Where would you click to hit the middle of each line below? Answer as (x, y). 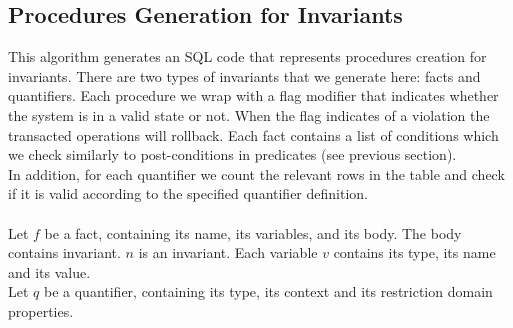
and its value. (49, 271)
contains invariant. (64, 252)
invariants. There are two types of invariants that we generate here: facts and (244, 75)
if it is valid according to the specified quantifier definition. (188, 193)
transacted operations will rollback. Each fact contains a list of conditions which (253, 134)
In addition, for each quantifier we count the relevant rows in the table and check (256, 173)
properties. (41, 310)
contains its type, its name (414, 252)
